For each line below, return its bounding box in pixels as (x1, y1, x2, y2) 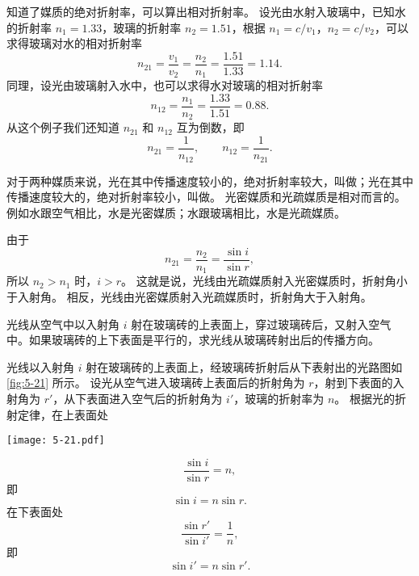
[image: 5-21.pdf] (6, 435, 105, 447)
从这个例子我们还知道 (6, 119, 119, 136)
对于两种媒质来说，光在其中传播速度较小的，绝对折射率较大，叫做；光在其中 (6, 172, 413, 189)
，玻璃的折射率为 (233, 389, 325, 406)
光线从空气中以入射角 (6, 315, 119, 332)
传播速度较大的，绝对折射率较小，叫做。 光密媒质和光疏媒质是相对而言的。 (6, 188, 406, 205)
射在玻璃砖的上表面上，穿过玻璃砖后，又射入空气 (131, 315, 392, 332)
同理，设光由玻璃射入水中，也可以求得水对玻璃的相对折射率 (6, 77, 323, 94)
